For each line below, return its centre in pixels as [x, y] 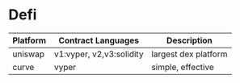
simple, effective [183, 67]
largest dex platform [189, 54]
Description [189, 40]
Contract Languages [99, 40]
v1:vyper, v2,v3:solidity [99, 54]
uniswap [29, 54]
